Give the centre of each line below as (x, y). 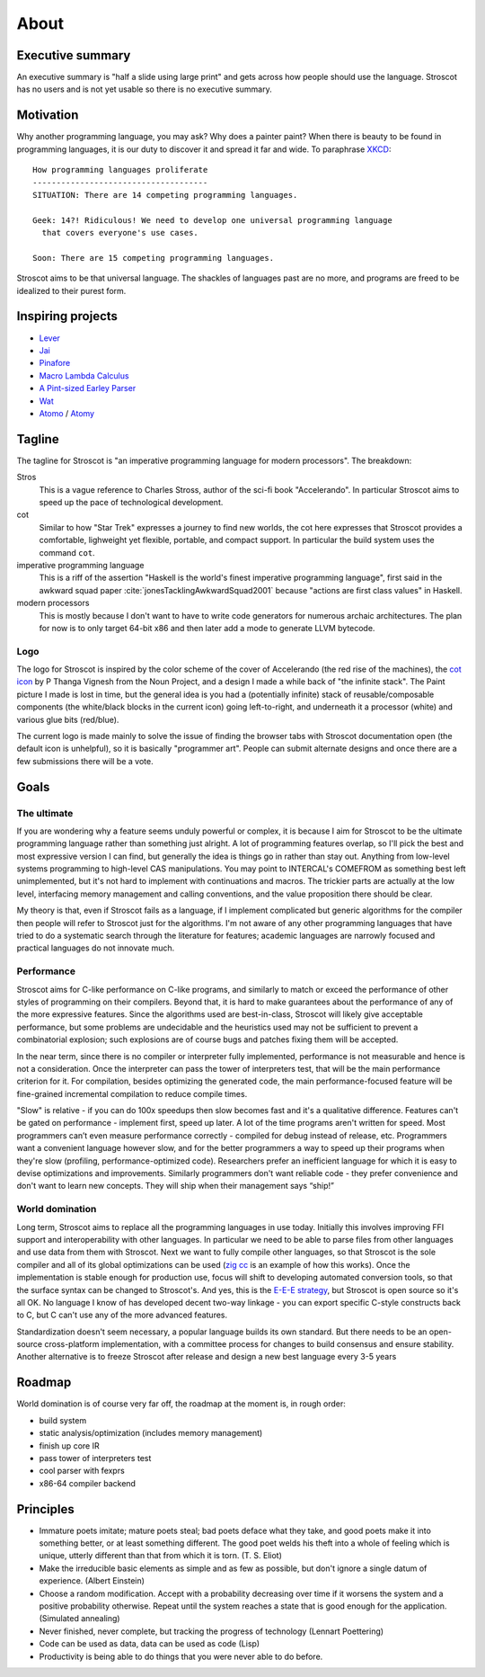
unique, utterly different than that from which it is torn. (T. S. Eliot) (161, 1556)
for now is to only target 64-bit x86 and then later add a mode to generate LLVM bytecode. (207, 628)
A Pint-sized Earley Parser (88, 388)
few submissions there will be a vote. (85, 761)
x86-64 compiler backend (88, 1483)
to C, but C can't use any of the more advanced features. (122, 1315)
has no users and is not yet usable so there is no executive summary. (145, 89)
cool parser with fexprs (82, 1471)
